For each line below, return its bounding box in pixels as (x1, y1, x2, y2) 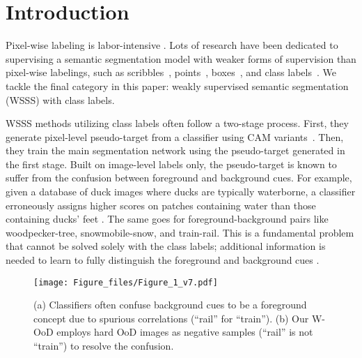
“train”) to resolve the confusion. (33, 338, 174, 353)
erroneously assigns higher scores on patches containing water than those (6, 197, 316, 212)
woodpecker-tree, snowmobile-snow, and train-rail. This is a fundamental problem (6, 225, 354, 239)
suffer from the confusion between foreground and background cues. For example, (6, 170, 352, 185)
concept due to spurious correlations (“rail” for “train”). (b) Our (33, 311, 309, 325)
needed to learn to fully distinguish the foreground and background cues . (6, 253, 320, 267)
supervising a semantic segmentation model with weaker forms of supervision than (6, 51, 356, 66)
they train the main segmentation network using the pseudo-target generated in (6, 143, 345, 158)
